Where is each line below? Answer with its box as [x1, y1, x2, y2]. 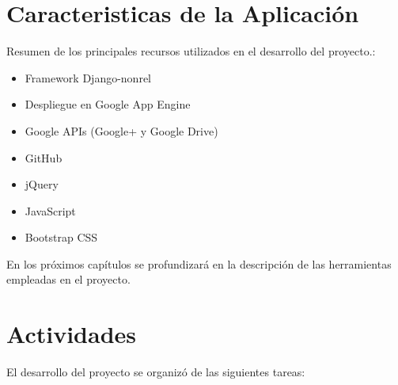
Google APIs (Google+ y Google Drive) [25, 122, 218, 139]
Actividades [6, 318, 137, 350]
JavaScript [25, 202, 76, 219]
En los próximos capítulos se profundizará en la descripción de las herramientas [6, 255, 392, 272]
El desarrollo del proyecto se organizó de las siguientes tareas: [6, 364, 305, 380]
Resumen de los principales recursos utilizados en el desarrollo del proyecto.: [6, 43, 376, 59]
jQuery [25, 176, 59, 192]
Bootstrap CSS [25, 229, 98, 246]
